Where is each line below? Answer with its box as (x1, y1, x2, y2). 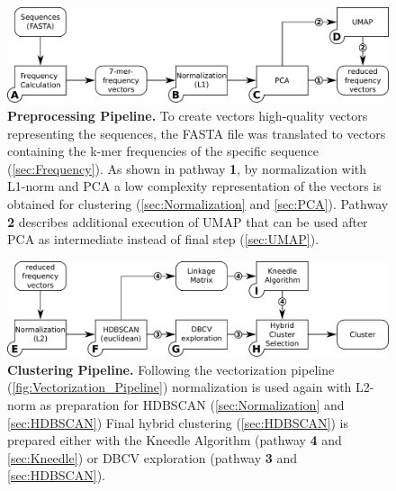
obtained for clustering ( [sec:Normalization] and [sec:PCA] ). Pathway (7, 194, 389, 213)
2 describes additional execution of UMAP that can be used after (7, 212, 368, 231)
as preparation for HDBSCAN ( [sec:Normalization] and (40, 395, 345, 414)
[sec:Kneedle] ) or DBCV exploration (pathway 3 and (7, 448, 298, 467)
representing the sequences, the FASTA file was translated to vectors (7, 123, 386, 142)
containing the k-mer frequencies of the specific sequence (7, 141, 319, 160)
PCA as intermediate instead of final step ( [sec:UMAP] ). (7, 230, 319, 249)
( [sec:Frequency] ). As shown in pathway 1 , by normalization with (7, 159, 367, 177)
